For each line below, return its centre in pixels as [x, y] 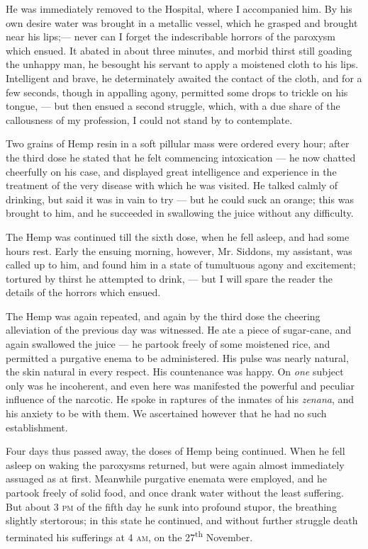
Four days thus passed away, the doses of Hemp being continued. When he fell [175, 451]
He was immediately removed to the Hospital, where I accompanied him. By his [179, 9]
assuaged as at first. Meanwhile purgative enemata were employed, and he [167, 479]
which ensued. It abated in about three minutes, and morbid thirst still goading [179, 50]
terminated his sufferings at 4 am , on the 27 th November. [129, 536]
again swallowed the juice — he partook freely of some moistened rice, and [168, 344]
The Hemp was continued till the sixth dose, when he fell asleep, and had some [178, 236]
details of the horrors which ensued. [83, 292]
